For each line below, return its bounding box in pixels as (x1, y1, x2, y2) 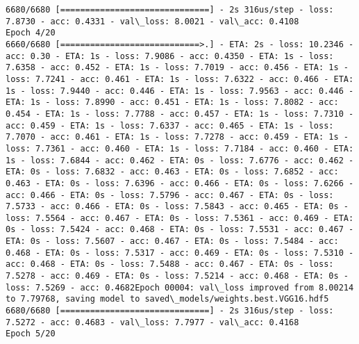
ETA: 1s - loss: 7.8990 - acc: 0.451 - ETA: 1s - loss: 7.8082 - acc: (6, 97, 339, 108)
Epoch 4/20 (6, 28, 56, 38)
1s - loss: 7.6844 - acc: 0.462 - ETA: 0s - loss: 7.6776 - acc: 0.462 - (6, 155, 354, 165)
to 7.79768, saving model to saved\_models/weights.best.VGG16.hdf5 (6, 294, 329, 304)
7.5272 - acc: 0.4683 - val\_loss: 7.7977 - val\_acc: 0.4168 (6, 317, 299, 327)
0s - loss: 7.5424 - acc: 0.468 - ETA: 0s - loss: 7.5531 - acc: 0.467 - (6, 224, 354, 235)
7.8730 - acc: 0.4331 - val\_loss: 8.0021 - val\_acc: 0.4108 (6, 16, 299, 26)
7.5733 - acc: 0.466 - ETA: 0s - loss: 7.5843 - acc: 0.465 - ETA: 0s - (6, 202, 349, 212)
